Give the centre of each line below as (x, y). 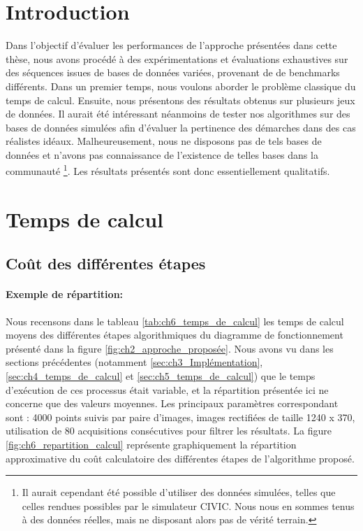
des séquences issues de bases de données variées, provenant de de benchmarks (173, 72)
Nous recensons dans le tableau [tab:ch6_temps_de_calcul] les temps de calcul (175, 321)
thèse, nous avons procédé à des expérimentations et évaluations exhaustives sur (177, 58)
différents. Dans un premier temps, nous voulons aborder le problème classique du (181, 86)
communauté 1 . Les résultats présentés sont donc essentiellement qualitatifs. (168, 170)
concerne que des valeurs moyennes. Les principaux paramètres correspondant (172, 403)
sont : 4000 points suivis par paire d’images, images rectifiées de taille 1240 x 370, (180, 417)
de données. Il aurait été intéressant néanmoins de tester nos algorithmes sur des (178, 114)
